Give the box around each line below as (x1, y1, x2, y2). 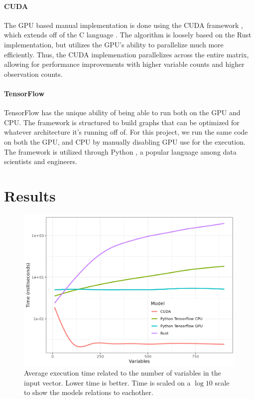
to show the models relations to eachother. (24, 387, 153, 398)
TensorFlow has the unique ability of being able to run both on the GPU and (4, 107, 241, 118)
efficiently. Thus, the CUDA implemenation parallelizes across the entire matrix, (4, 49, 249, 59)
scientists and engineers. (4, 156, 77, 167)
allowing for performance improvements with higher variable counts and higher (4, 59, 245, 69)
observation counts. (4, 68, 63, 79)
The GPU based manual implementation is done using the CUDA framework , (4, 19, 243, 30)
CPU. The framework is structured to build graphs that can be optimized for (4, 117, 240, 127)
